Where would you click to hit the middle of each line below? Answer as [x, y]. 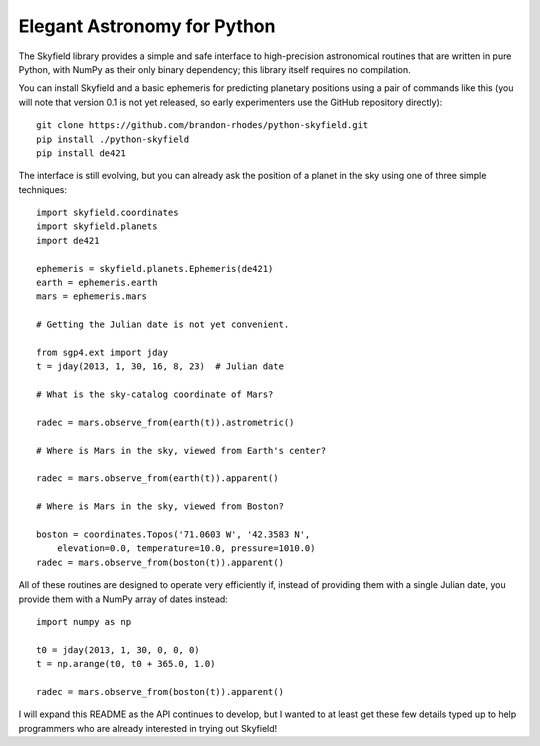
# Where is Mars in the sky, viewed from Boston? [160, 506]
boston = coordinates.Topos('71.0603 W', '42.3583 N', [173, 534]
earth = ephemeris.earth [97, 283]
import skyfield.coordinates [107, 213]
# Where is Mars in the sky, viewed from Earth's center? [181, 450]
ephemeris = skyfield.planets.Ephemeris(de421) [155, 268]
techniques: [42, 189]
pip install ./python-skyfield [113, 139]
